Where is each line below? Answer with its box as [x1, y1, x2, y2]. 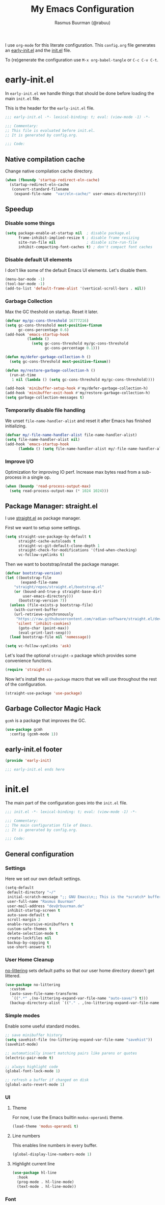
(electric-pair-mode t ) [5, 1055, 54, 1060]
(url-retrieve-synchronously [14, 612, 74, 617]
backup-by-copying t [7, 940, 50, 945]
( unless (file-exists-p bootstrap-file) [9, 603, 93, 608]
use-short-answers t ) [7, 945, 52, 949]
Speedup [5, 205, 33, 213]
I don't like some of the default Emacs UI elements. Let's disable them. [5, 267, 148, 273]
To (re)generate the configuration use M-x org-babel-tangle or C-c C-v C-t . [5, 57, 159, 62]
